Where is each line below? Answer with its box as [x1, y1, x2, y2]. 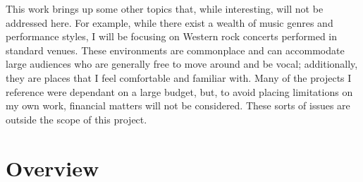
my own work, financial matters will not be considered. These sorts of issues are [6, 98, 350, 113]
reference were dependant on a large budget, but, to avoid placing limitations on [6, 84, 353, 99]
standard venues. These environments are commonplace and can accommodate [6, 42, 345, 57]
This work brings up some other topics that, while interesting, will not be [6, 1, 324, 16]
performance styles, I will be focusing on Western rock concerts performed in [6, 29, 338, 44]
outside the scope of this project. [6, 111, 147, 126]
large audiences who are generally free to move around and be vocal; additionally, [6, 56, 358, 71]
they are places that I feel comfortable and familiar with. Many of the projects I [6, 70, 352, 85]
